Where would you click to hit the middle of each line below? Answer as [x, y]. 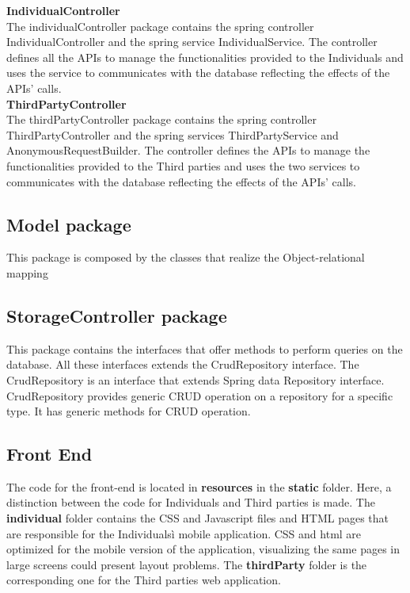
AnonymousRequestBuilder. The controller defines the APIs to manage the [188, 150]
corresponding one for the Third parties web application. [144, 580]
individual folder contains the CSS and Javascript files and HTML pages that [197, 518]
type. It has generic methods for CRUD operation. [129, 411]
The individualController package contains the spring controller [160, 26]
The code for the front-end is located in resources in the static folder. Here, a [199, 486]
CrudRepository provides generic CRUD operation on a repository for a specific [200, 395]
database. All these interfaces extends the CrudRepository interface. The [183, 364]
